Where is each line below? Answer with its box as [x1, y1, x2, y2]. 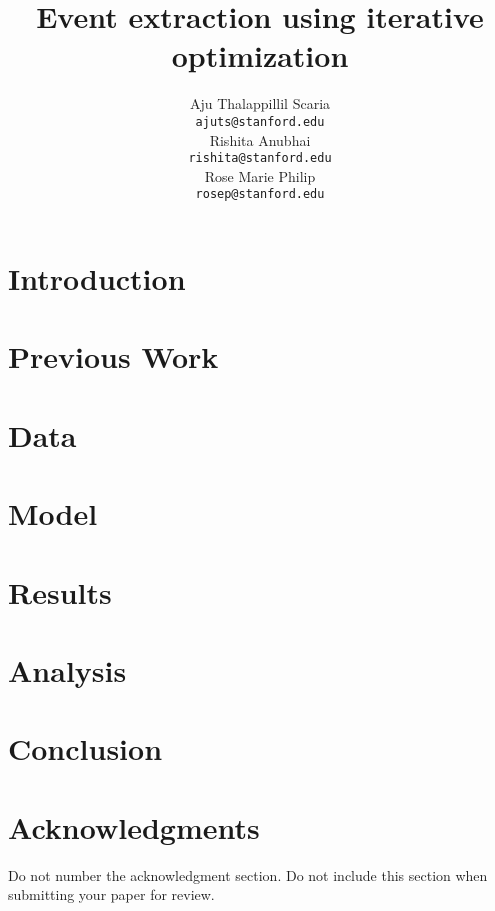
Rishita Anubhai [209, 129, 311, 150]
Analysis [8, 649, 127, 690]
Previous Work [8, 336, 219, 377]
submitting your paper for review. [8, 884, 215, 905]
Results [8, 571, 112, 612]
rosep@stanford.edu [195, 187, 325, 202]
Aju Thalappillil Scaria [189, 93, 331, 114]
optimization [171, 35, 349, 76]
